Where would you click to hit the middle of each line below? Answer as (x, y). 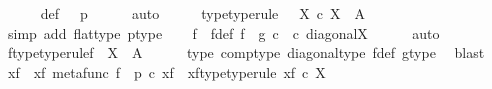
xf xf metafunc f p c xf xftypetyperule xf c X (166, 71)
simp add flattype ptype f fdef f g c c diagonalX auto (223, 32)
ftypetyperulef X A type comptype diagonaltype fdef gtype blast (246, 52)
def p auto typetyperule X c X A (203, 13)
